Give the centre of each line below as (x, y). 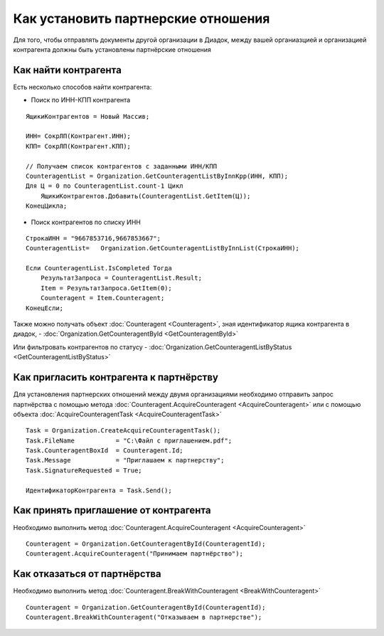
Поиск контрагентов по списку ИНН (86, 222)
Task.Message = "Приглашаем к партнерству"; (125, 460)
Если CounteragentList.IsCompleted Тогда (99, 268)
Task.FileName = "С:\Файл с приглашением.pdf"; (129, 440)
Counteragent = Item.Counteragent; (102, 298)
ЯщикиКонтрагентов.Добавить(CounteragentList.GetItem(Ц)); (145, 196)
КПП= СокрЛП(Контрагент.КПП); (79, 146)
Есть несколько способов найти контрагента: (82, 87)
